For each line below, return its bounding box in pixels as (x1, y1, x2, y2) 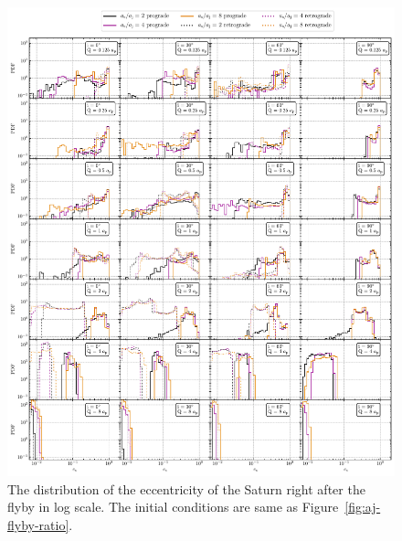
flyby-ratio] (7, 514, 69, 534)
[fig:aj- (344, 497, 381, 516)
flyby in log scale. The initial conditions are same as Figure (7, 497, 339, 516)
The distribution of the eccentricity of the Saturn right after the (7, 479, 365, 498)
